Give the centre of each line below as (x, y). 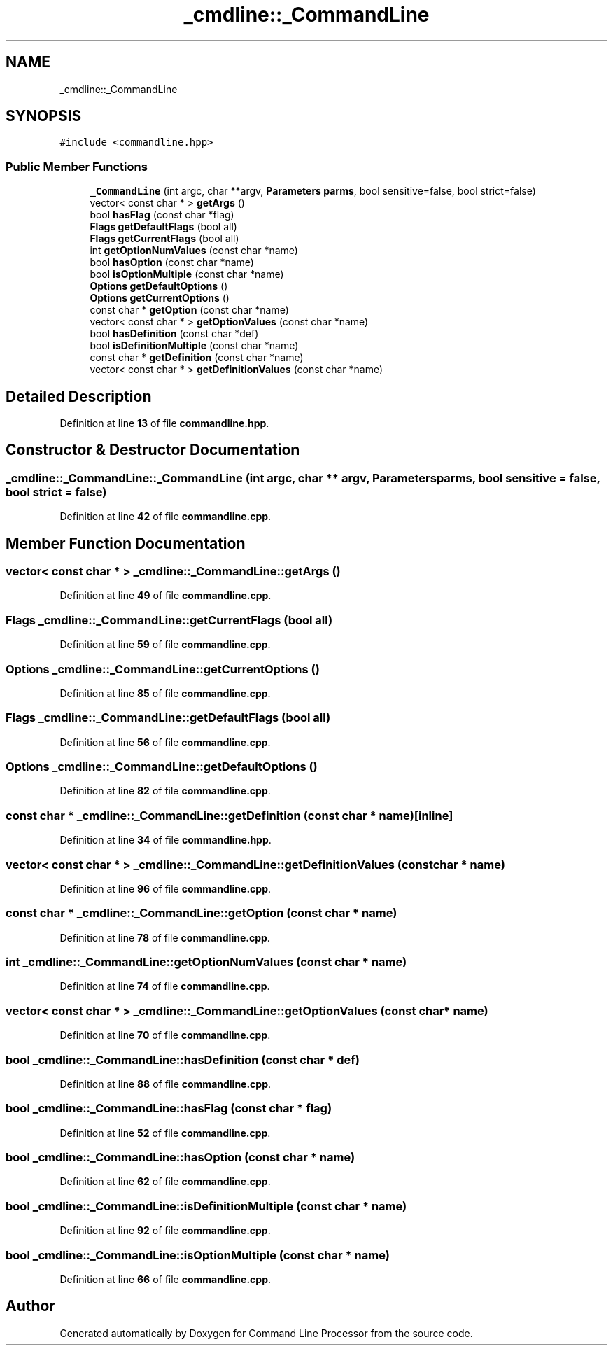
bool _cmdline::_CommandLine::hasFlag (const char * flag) (169, 1108)
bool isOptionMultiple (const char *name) (187, 274)
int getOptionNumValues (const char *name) (194, 251)
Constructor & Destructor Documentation (153, 450)
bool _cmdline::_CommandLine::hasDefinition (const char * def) (183, 1059)
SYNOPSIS (44, 116)
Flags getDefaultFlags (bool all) (163, 227)
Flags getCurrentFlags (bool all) (164, 239)
